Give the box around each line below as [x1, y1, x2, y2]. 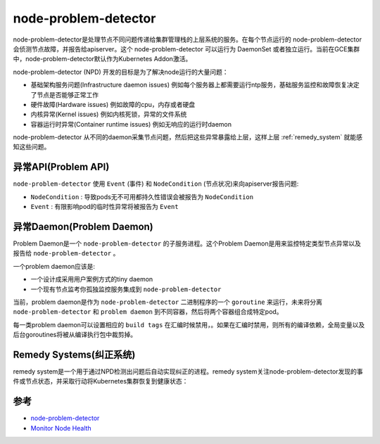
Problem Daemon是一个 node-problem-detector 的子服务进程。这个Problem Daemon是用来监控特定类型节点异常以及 [13, 239, 362, 248]
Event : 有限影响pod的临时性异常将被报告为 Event [30, 203, 179, 211]
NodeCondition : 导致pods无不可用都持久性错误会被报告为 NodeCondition [30, 192, 253, 201]
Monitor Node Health [30, 424, 91, 432]
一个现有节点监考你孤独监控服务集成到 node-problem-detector [30, 285, 222, 293]
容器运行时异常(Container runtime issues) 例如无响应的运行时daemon [30, 120, 232, 128]
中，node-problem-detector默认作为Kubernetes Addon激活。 [13, 55, 192, 63]
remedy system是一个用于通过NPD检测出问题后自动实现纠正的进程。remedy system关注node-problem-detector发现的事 [13, 367, 363, 376]
